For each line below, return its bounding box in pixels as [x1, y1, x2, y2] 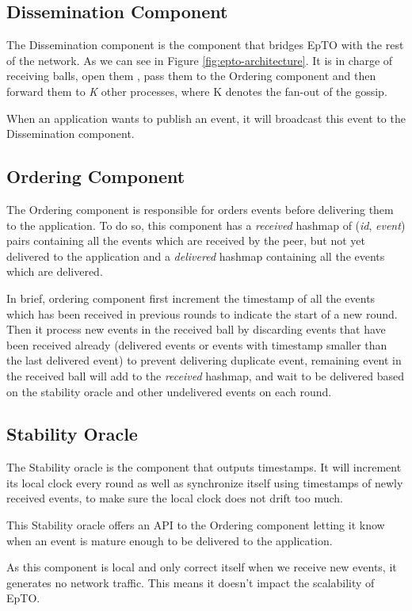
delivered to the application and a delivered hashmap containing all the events [6, 247, 385, 264]
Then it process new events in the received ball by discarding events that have [6, 321, 386, 338]
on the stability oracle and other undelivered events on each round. [6, 383, 332, 399]
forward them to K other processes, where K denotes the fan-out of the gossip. [6, 82, 387, 99]
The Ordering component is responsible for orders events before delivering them [6, 200, 394, 217]
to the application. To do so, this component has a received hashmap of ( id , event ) [6, 216, 406, 233]
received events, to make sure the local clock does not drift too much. [6, 490, 343, 506]
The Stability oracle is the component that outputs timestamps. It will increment [6, 459, 402, 475]
